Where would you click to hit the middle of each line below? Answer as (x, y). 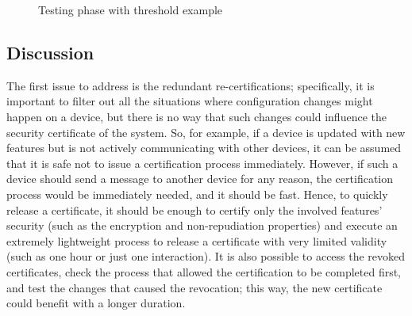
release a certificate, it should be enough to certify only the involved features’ (194, 209)
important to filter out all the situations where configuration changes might (190, 101)
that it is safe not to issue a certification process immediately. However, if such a (202, 163)
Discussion (50, 52)
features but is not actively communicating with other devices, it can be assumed (204, 148)
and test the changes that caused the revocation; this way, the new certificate (194, 287)
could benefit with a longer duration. (96, 303)
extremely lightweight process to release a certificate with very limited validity (197, 240)
